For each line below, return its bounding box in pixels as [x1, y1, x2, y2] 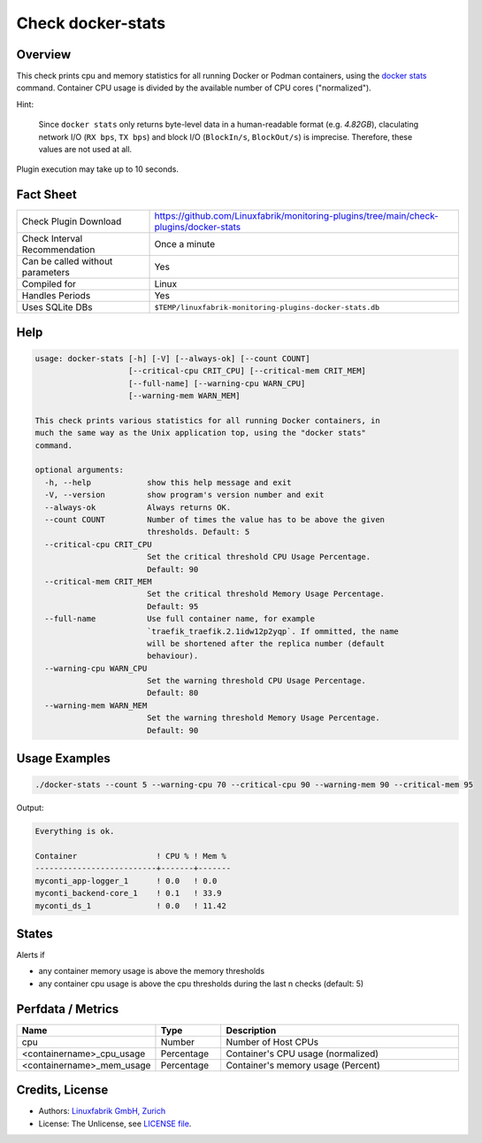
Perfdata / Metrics [16, 1001, 119, 1016]
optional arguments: [34, 465, 124, 475]
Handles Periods [21, 290, 91, 302]
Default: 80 [146, 688, 199, 699]
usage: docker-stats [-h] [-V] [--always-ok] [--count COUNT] [34, 353, 310, 363]
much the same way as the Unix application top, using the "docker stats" [34, 428, 367, 438]
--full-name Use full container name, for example [44, 614, 316, 624]
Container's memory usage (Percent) [226, 1059, 380, 1071]
